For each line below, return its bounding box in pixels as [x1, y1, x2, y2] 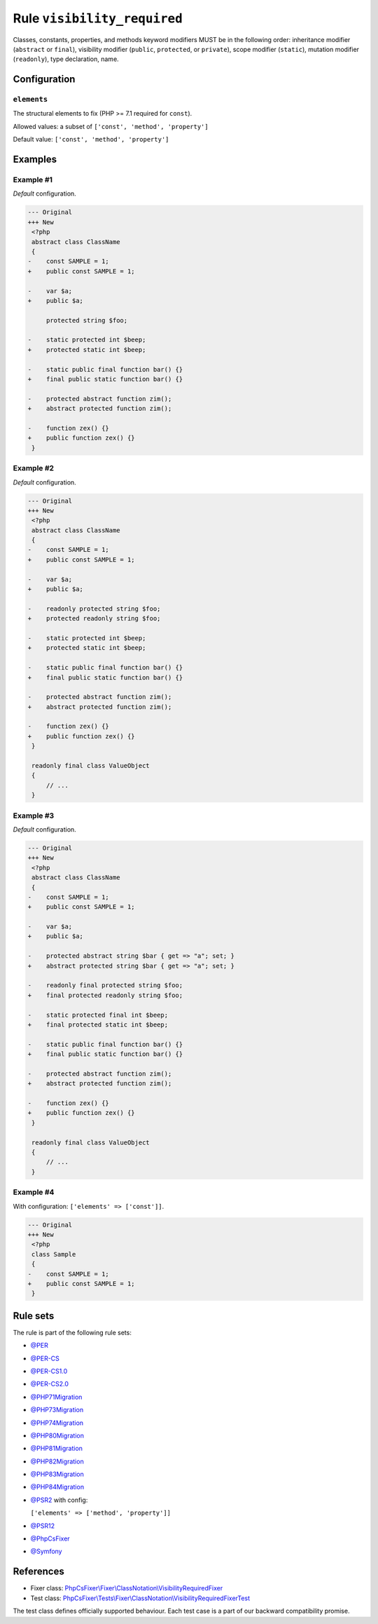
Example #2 [13, 463, 55, 473]
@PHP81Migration [30, 1444, 83, 1453]
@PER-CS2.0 [30, 1380, 69, 1388]
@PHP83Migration [30, 1470, 84, 1479]
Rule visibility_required [13, 11, 183, 26]
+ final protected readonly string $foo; [27, 991, 183, 999]
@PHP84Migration [30, 1483, 84, 1491]
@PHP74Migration [30, 1419, 84, 1427]
